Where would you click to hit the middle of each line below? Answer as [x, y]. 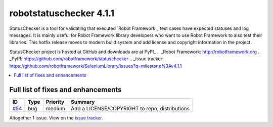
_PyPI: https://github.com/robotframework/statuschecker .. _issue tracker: [86, 59]
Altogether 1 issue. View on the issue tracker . [56, 118]
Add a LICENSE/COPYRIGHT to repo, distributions [130, 108]
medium [56, 108]
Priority [55, 102]
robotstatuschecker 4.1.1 [62, 13]
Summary [83, 102]
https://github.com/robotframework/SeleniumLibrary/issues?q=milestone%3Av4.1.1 [96, 66]
